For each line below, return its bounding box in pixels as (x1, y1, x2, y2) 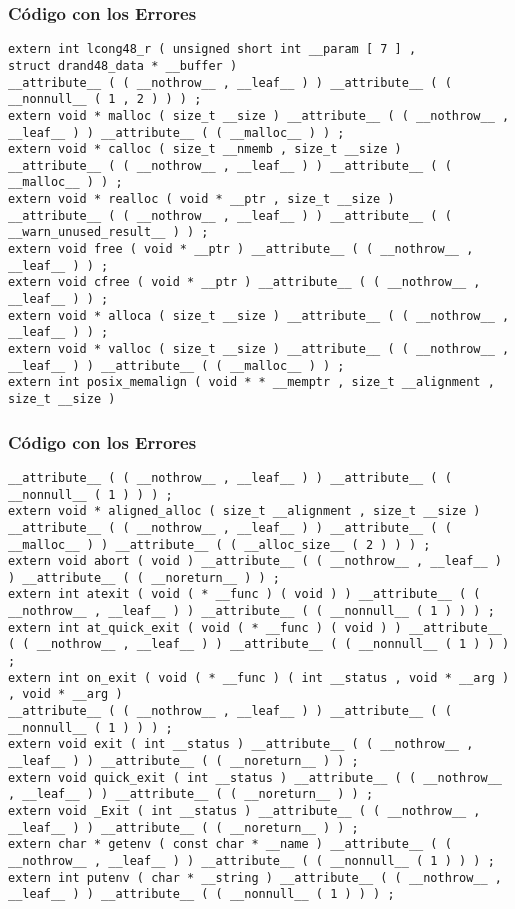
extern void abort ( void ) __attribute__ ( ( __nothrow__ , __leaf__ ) (8, 554, 502, 569)
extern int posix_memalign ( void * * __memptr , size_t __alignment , (8, 375, 495, 390)
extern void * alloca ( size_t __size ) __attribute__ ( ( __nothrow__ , (8, 308, 510, 323)
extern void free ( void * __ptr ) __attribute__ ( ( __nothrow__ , (8, 242, 474, 257)
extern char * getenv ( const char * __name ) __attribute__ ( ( (8, 837, 452, 852)
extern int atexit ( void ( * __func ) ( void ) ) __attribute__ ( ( (8, 587, 481, 602)
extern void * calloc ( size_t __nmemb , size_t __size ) (8, 142, 402, 157)
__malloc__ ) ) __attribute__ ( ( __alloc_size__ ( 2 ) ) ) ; (8, 537, 431, 552)
